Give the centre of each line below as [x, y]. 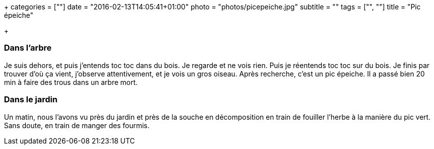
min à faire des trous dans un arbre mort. [71, 82]
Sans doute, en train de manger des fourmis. [77, 125]
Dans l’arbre [28, 48]
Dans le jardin [31, 100]
